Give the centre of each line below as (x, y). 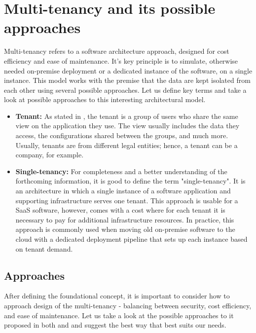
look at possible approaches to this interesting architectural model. (105, 99)
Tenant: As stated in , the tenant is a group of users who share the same (127, 116)
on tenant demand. (44, 248)
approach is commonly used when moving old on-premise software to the (125, 229)
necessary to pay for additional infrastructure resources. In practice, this (125, 219)
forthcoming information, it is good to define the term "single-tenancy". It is (130, 181)
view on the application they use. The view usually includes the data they (128, 126)
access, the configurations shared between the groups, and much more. (122, 135)
